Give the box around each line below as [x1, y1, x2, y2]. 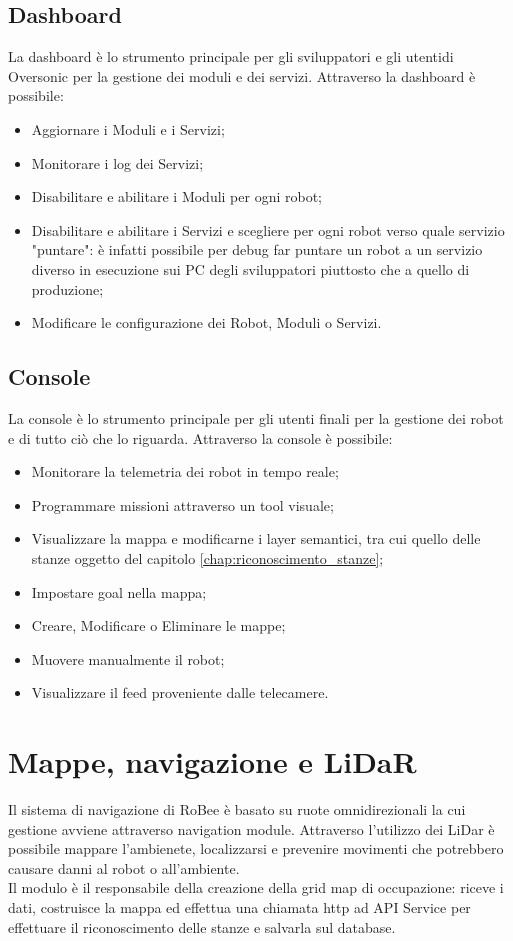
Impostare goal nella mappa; [31, 581, 207, 602]
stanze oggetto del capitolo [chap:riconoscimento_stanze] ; [31, 547, 384, 568]
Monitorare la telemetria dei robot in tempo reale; [31, 461, 339, 482]
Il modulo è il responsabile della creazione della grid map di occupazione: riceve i [8, 877, 504, 898]
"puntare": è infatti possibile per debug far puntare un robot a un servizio [31, 239, 483, 260]
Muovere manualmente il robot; [31, 648, 225, 669]
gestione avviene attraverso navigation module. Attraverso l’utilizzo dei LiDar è [8, 818, 495, 839]
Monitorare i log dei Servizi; [31, 152, 204, 173]
